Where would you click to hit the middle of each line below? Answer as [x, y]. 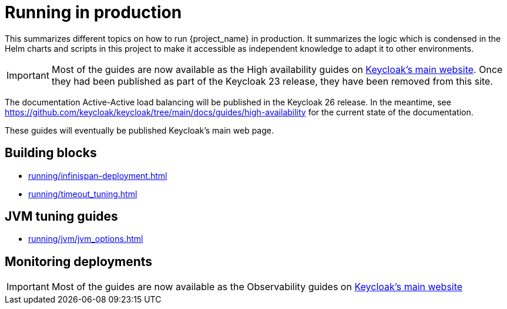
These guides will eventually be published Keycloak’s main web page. [140, 130]
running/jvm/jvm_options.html [86, 239]
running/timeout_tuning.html [83, 194]
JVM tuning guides [61, 217]
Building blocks [51, 153]
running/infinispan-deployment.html [98, 175]
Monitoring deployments [79, 261]
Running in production [93, 12]
